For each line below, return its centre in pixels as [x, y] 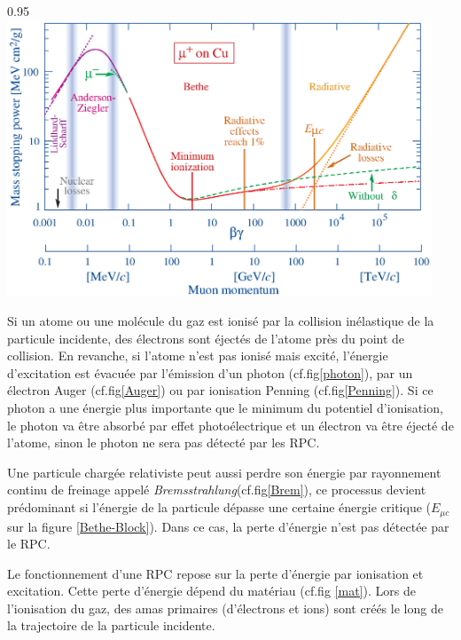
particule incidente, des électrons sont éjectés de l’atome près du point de [206, 338]
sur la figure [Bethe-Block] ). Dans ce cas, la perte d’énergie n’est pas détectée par [228, 526]
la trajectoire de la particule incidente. [111, 625]
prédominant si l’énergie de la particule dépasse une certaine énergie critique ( [219, 507]
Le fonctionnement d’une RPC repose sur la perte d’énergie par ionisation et [215, 573]
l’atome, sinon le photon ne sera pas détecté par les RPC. [164, 442]
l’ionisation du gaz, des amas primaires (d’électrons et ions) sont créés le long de [225, 608]
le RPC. [29, 544]
